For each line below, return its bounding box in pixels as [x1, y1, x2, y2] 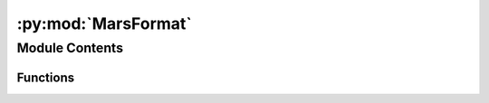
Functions [16, 70, 75, 85]
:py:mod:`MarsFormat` [16, 14, 192, 33]
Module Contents [16, 40, 124, 56]
